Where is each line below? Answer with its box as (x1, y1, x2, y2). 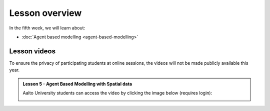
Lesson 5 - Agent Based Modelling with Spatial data (22, 81, 132, 87)
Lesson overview (9, 7, 82, 18)
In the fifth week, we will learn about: (9, 25, 85, 31)
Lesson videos (9, 47, 56, 55)
